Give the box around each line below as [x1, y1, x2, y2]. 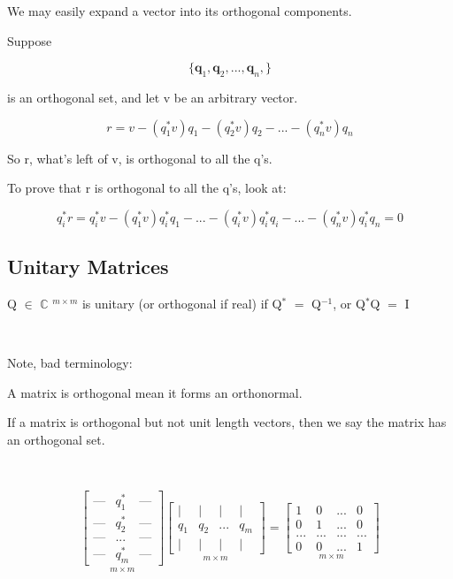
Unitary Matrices [7, 253, 169, 280]
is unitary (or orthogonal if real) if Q [81, 293, 282, 312]
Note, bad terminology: [7, 354, 133, 372]
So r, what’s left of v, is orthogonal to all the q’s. [7, 149, 273, 167]
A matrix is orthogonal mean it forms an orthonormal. [7, 383, 303, 401]
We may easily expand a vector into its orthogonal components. [7, 2, 352, 19]
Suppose [7, 31, 52, 50]
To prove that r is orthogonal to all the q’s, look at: [7, 179, 287, 197]
